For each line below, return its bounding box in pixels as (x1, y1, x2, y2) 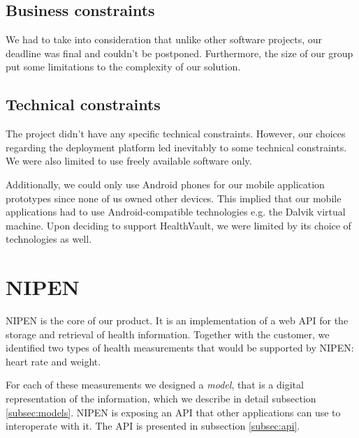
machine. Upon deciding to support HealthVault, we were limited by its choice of (6, 218, 351, 232)
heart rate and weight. (6, 354, 101, 368)
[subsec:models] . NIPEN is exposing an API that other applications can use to (6, 405, 341, 419)
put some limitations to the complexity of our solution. (6, 59, 241, 74)
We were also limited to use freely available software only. (6, 153, 252, 168)
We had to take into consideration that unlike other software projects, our (6, 32, 323, 47)
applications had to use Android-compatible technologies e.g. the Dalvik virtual (6, 204, 346, 219)
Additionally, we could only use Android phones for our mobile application (6, 176, 325, 191)
